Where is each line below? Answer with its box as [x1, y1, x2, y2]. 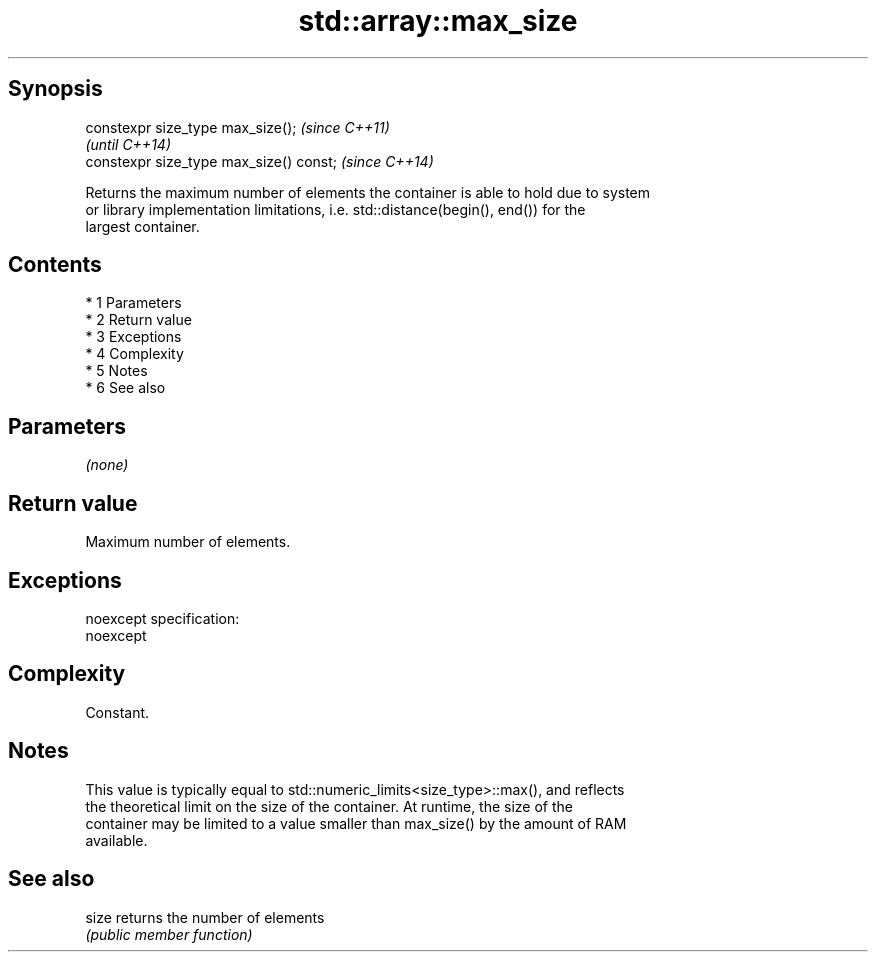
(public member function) [85, 925, 253, 943]
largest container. [85, 217, 200, 235]
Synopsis [8, 76, 103, 102]
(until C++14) [85, 135, 171, 153]
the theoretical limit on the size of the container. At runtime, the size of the [85, 797, 574, 815]
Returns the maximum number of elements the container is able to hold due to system [85, 183, 651, 201]
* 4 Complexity [85, 345, 184, 363]
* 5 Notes [85, 362, 148, 380]
